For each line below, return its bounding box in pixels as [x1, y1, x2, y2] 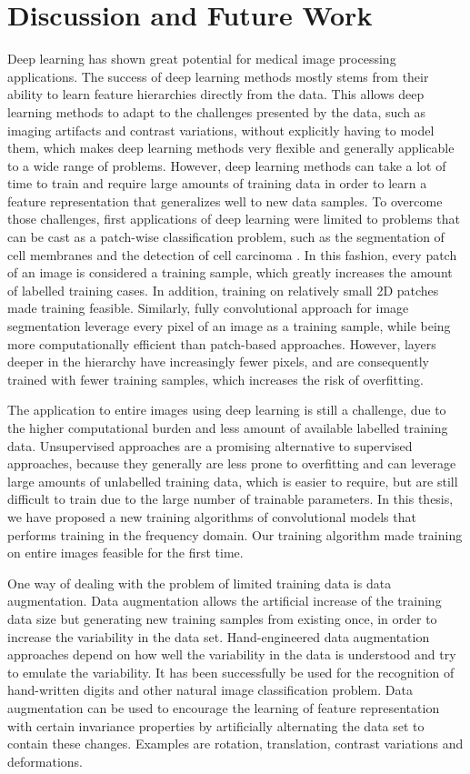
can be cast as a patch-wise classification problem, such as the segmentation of [7, 227, 445, 246]
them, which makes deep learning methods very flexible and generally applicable [7, 138, 455, 157]
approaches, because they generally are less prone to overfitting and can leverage [7, 454, 456, 473]
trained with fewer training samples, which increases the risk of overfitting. [7, 369, 424, 388]
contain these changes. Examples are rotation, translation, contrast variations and [7, 734, 464, 753]
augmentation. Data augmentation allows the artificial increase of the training [7, 591, 442, 610]
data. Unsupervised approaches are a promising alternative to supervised [7, 436, 413, 455]
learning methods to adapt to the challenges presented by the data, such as [7, 102, 426, 121]
